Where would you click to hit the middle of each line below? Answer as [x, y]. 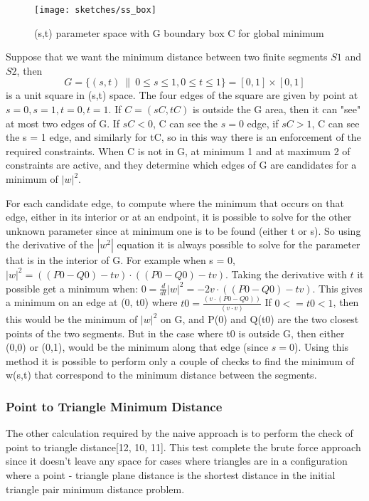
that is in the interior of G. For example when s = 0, [121, 260]
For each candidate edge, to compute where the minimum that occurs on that [175, 202]
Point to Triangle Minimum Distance [114, 406]
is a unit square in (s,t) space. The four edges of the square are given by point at [182, 95]
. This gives [337, 288]
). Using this [322, 347]
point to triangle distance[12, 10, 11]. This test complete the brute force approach [183, 447]
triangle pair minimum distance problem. [95, 489]
